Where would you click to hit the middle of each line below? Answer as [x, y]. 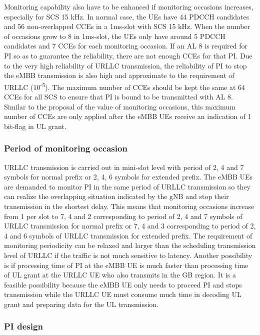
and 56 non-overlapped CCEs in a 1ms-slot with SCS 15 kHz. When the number [127, 26]
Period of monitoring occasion [66, 148]
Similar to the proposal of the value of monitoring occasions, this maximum [120, 106]
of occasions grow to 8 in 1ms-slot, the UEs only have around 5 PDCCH [115, 36]
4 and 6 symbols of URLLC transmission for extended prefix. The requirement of [128, 235]
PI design [23, 326]
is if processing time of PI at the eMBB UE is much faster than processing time [126, 265]
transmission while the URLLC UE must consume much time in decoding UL [123, 294]
